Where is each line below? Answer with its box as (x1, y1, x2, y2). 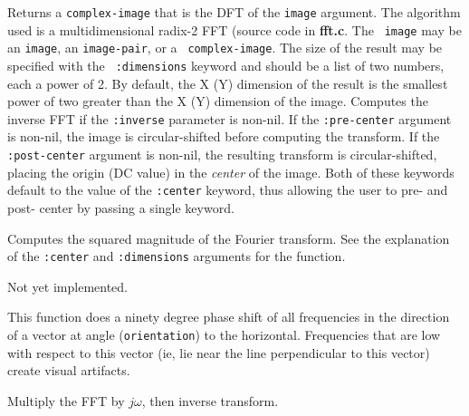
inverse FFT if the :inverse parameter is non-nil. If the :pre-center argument (7, 109, 452, 128)
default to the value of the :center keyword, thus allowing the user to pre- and (7, 180, 448, 199)
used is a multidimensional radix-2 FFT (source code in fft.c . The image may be (7, 20, 462, 39)
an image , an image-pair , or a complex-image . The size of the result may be (7, 38, 443, 57)
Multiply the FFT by (7, 391, 125, 410)
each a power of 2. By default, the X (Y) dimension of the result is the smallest (7, 73, 448, 92)
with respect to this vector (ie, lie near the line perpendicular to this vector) (7, 343, 430, 362)
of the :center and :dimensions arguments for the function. (7, 247, 346, 266)
